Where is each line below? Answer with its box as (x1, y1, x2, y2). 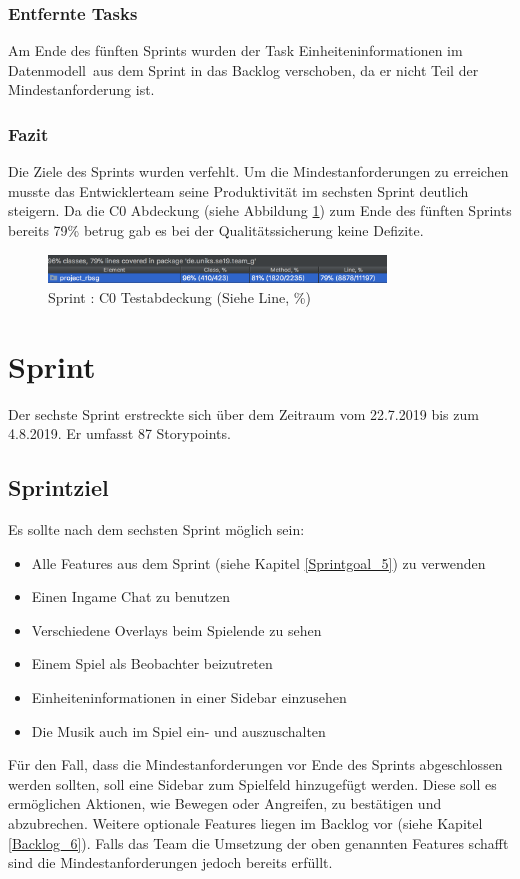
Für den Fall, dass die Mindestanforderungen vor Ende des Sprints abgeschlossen (8, 754, 503, 775)
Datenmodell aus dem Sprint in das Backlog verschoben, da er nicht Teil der (8, 59, 479, 80)
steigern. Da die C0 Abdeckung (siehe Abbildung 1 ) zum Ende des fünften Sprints (8, 200, 512, 221)
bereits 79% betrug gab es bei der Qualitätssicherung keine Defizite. (8, 220, 424, 240)
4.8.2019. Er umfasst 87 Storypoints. (8, 423, 231, 444)
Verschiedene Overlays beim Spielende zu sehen (31, 619, 322, 640)
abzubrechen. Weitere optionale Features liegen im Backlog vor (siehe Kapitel (8, 813, 483, 834)
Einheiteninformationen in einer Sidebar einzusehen (31, 687, 347, 708)
